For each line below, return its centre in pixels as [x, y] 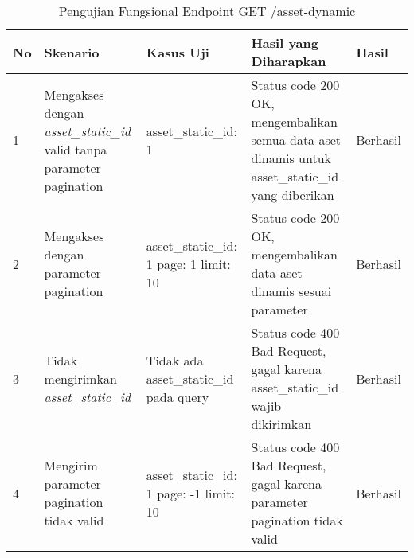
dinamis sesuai [291, 291]
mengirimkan [80, 378]
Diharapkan [289, 61]
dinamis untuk [291, 158]
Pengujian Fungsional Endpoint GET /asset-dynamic [207, 11]
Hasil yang [285, 43]
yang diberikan [293, 195]
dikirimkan [281, 424]
